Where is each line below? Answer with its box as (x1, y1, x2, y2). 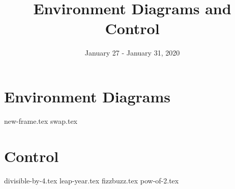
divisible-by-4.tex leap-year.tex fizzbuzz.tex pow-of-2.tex (4, 175, 179, 185)
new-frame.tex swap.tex (4, 115, 78, 126)
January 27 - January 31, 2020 (84, 47, 180, 58)
